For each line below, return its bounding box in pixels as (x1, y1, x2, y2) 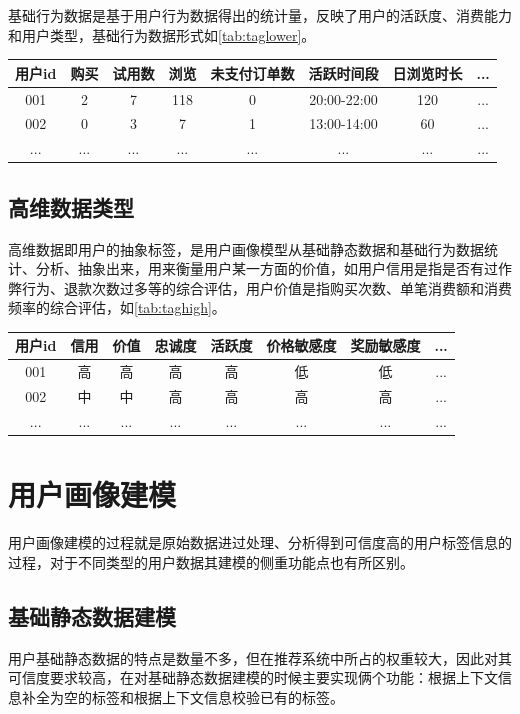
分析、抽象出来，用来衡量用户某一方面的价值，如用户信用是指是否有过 (35, 258, 498, 279)
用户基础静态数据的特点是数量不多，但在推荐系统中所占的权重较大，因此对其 (8, 647, 512, 668)
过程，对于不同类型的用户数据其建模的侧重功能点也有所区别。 (8, 551, 414, 572)
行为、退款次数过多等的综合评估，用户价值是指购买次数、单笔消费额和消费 (21, 277, 512, 298)
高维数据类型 (8, 191, 134, 222)
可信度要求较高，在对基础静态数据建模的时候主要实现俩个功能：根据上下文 (8, 667, 498, 688)
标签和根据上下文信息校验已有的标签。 (91, 686, 344, 707)
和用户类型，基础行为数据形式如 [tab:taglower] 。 (8, 24, 316, 45)
